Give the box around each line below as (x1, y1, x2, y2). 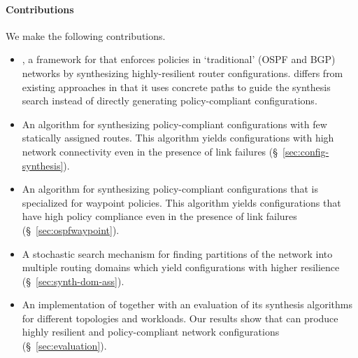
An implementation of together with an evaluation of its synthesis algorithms (22, 297, 352, 312)
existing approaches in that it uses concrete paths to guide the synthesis (22, 79, 331, 94)
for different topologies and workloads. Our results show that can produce (22, 310, 338, 325)
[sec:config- (282, 144, 329, 158)
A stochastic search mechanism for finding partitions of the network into (22, 246, 333, 261)
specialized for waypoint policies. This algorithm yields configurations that (22, 195, 341, 209)
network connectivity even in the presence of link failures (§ (22, 144, 278, 158)
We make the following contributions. (6, 28, 166, 43)
